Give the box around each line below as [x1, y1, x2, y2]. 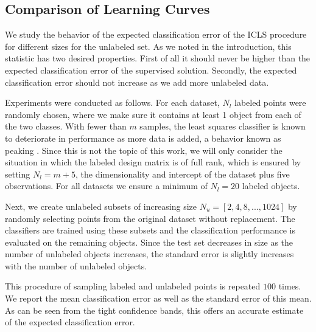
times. [278, 280, 301, 292]
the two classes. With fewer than [5, 120, 127, 133]
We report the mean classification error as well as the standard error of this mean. [5, 292, 312, 305]
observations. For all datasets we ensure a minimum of [5, 179, 208, 192]
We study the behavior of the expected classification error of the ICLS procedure [5, 28, 307, 41]
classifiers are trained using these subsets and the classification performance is [5, 224, 296, 237]
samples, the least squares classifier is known [139, 120, 306, 133]
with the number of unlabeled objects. [5, 259, 147, 272]
